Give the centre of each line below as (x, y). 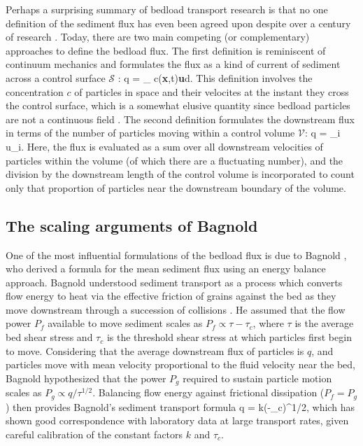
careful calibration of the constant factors (94, 434)
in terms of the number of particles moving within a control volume (150, 133)
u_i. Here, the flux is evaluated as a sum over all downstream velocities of (164, 146)
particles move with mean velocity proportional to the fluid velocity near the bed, (180, 364)
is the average (324, 323)
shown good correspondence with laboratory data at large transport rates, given (177, 420)
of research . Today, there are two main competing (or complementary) (158, 37)
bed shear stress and (49, 337)
